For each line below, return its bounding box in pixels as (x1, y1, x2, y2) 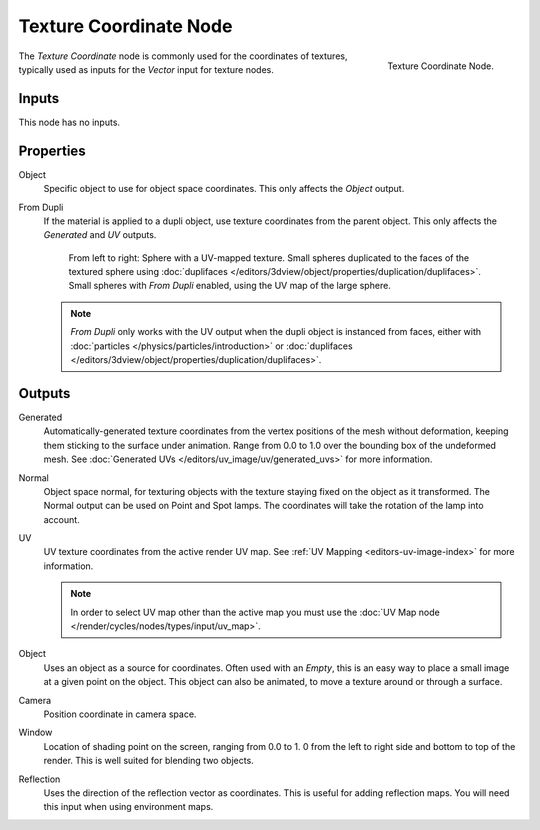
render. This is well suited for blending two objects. (43, 755, 254, 767)
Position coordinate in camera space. (43, 708, 197, 720)
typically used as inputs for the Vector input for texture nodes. (18, 63, 275, 75)
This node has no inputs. (18, 116, 120, 128)
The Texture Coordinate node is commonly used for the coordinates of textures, (18, 50, 348, 62)
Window (18, 726, 53, 739)
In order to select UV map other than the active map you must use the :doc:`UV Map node (70, 606, 440, 618)
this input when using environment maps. (43, 801, 214, 813)
